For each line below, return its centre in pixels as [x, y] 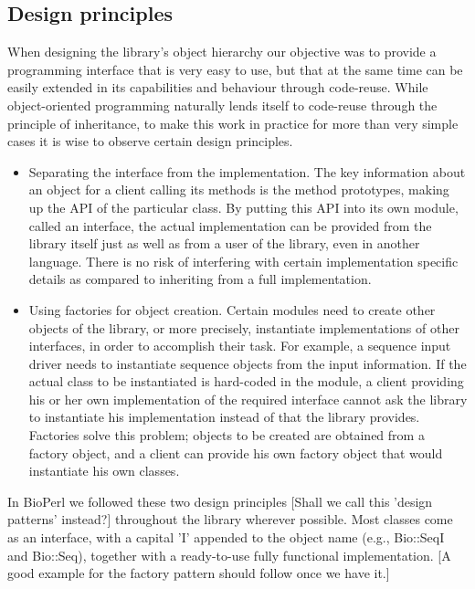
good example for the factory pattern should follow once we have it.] [199, 573]
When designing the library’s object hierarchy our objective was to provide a [222, 52]
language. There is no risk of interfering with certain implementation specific [243, 261]
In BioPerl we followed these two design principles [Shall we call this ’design [220, 501]
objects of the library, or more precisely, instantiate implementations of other [244, 327]
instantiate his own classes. [104, 471]
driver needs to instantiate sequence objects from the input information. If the [248, 363]
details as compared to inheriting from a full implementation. [200, 279]
